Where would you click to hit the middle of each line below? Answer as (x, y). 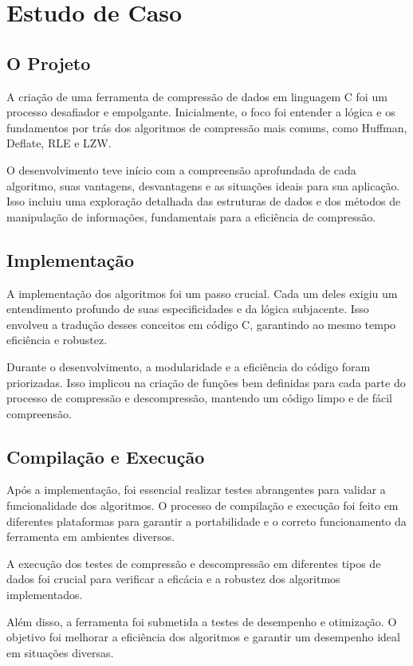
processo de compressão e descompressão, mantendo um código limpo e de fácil (199, 398)
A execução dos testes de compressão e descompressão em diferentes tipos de (194, 563)
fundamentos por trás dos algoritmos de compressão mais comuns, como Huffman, (207, 127)
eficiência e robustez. (57, 340)
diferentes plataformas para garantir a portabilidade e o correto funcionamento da (206, 521)
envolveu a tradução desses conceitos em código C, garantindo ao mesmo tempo (201, 324)
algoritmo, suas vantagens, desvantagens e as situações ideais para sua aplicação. (203, 185)
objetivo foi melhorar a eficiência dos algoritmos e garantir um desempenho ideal (203, 637)
